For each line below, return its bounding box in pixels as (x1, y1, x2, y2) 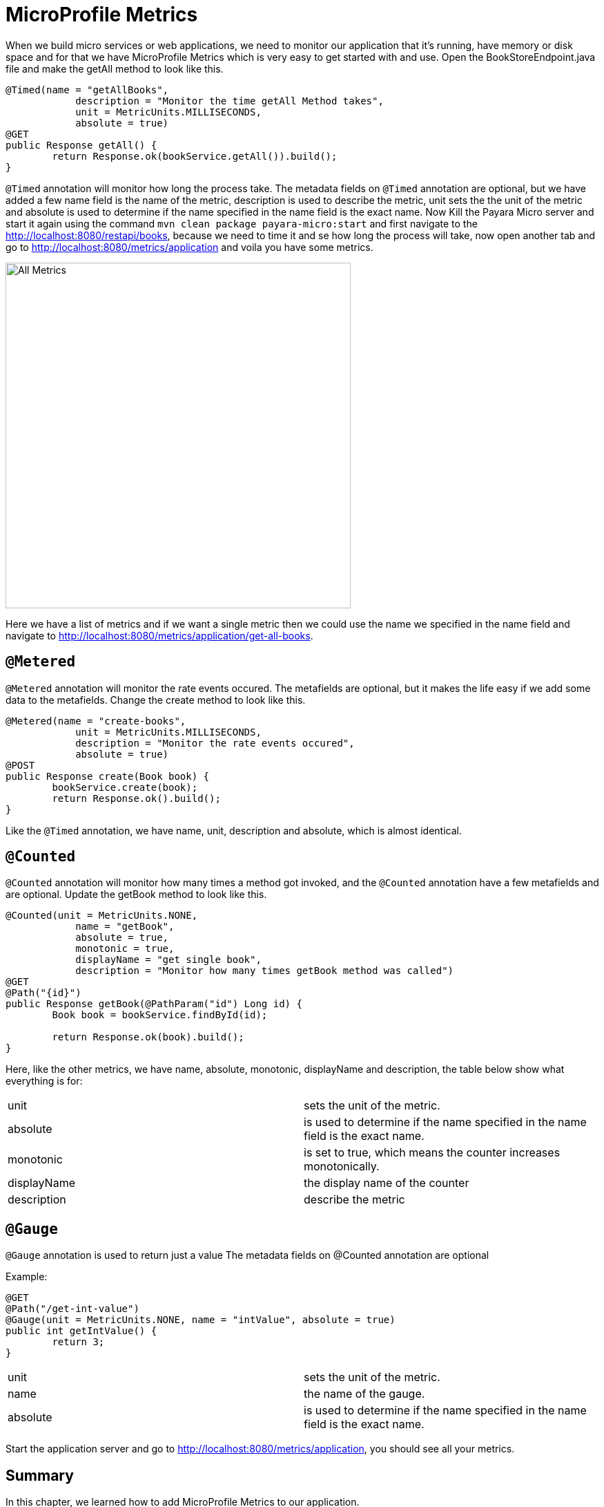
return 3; (52, 1336, 105, 1348)
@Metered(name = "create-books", (6, 715, 186, 727)
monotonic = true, (75, 943, 175, 955)
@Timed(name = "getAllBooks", (6, 84, 169, 95)
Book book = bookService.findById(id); (52, 1009, 268, 1021)
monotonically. (304, 1159, 380, 1174)
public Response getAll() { (6, 139, 157, 151)
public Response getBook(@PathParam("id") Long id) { (6, 998, 302, 1010)
